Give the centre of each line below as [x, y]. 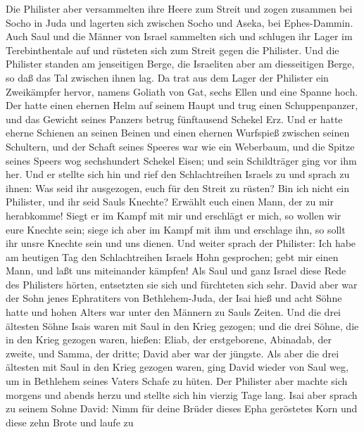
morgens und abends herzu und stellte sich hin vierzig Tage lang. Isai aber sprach [182, 394]
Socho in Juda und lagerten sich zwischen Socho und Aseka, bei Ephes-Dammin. [180, 22]
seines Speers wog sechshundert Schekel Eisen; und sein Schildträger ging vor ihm [181, 160]
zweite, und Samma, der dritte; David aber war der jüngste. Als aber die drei [172, 353]
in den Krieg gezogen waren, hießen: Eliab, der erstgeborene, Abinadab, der [169, 339]
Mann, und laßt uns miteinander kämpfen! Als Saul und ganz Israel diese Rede [176, 271]
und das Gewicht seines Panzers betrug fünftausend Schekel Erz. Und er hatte [174, 119]
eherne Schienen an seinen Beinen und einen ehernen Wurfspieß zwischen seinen [178, 133]
